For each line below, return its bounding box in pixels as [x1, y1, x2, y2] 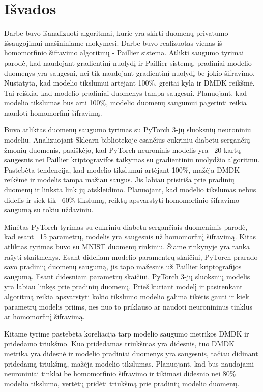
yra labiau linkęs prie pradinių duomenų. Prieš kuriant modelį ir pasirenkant [4, 281, 243, 292]
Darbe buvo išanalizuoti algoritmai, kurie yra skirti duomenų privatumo [4, 27, 228, 38]
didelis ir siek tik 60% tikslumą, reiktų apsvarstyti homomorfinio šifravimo [4, 194, 239, 205]
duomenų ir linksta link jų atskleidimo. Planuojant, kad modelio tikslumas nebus [4, 184, 256, 195]
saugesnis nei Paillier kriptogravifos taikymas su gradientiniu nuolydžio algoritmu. [4, 154, 260, 165]
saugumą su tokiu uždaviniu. [4, 204, 94, 215]
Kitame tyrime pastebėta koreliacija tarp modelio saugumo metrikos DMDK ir [4, 328, 249, 339]
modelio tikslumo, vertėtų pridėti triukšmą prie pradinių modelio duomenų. [4, 378, 240, 388]
